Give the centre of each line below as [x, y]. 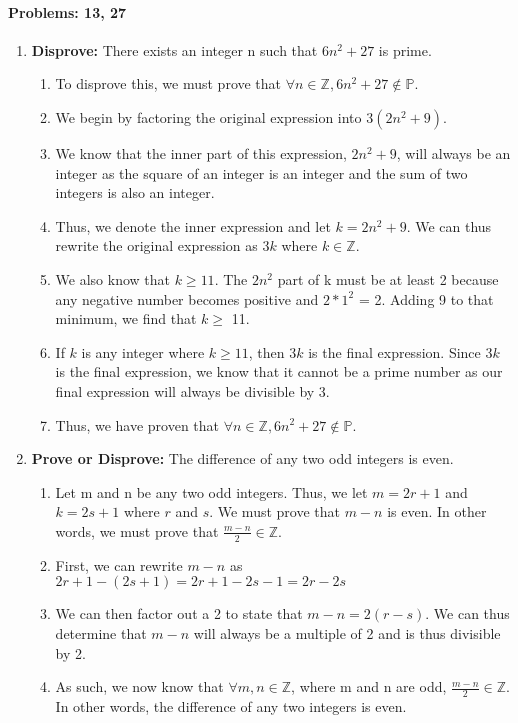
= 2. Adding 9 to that [426, 298]
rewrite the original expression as [156, 245]
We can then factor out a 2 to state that [179, 613]
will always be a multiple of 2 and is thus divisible [347, 632]
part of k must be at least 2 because [388, 278]
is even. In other [437, 511]
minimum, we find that [126, 318]
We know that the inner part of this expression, [201, 152]
